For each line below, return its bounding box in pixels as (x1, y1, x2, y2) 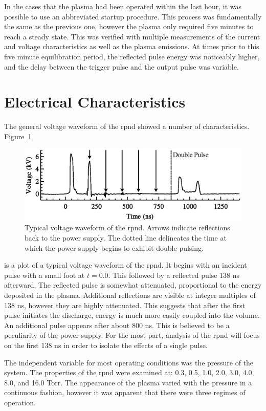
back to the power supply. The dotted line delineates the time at (25, 232, 227, 243)
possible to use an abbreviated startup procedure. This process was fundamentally (4, 11, 262, 21)
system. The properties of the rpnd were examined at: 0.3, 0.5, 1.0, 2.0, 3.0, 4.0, (4, 367, 254, 378)
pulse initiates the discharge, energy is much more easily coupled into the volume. (4, 310, 260, 320)
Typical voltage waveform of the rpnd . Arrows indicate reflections (25, 222, 230, 233)
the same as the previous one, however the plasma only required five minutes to (4, 21, 254, 32)
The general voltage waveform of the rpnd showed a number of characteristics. (4, 121, 250, 132)
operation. (4, 397, 36, 407)
